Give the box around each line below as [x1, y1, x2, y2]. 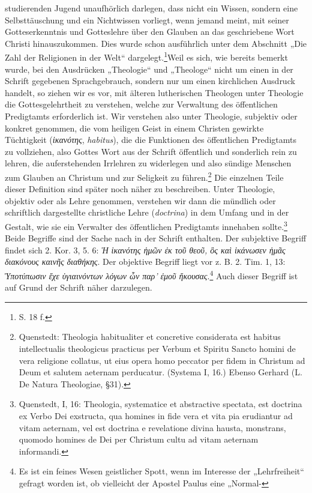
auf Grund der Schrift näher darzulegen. [5, 281, 152, 294]
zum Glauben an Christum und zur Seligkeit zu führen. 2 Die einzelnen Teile [5, 169, 284, 183]
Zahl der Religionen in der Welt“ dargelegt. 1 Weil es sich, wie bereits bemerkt [5, 49, 288, 64]
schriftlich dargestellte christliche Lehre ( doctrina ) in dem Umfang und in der [5, 206, 289, 219]
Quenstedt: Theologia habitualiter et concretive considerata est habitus [19, 330, 281, 343]
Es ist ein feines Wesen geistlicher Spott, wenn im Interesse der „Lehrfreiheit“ [19, 465, 304, 477]
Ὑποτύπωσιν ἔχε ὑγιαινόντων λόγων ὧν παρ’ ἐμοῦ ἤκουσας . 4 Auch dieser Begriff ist [5, 268, 298, 282]
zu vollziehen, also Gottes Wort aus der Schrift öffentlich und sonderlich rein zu [5, 145, 297, 157]
